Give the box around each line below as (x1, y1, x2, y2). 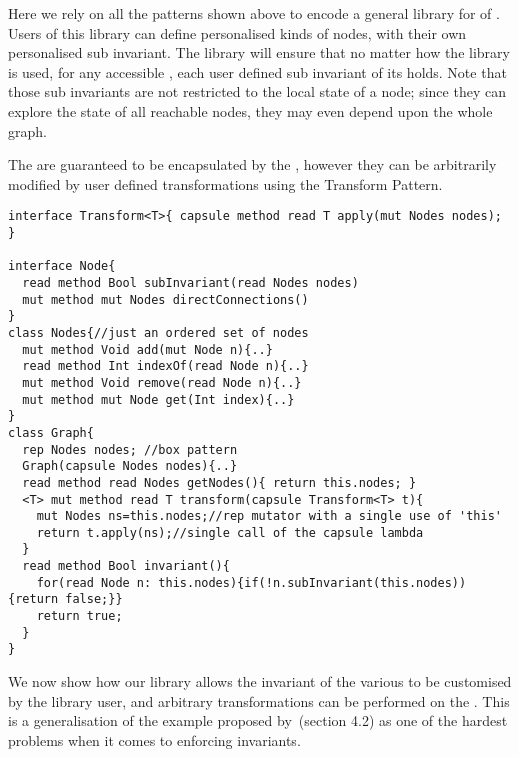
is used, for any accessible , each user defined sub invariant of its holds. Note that (8, 61, 507, 82)
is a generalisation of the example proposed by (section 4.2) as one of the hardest (8, 710, 508, 731)
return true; (36, 609, 123, 624)
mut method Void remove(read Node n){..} (22, 375, 302, 390)
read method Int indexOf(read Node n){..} (22, 359, 309, 374)
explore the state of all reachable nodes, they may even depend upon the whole (8, 100, 493, 121)
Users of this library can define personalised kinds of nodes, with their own (8, 22, 467, 43)
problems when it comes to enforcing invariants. (8, 729, 301, 750)
